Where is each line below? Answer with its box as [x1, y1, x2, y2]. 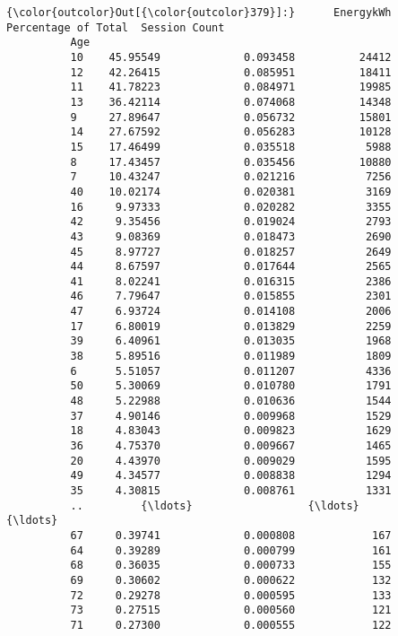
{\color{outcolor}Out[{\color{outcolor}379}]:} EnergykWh [6, 6, 392, 19]
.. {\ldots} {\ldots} [70, 499, 359, 512]
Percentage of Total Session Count [6, 21, 225, 34]
